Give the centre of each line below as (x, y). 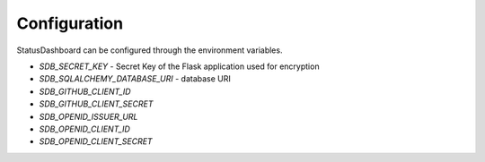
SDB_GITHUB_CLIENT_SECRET (96, 104)
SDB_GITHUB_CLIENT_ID (85, 91)
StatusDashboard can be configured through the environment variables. (150, 50)
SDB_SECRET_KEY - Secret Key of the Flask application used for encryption (179, 66)
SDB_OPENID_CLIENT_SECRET (96, 141)
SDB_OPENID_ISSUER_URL (88, 116)
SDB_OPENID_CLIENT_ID (84, 129)
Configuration (70, 23)
